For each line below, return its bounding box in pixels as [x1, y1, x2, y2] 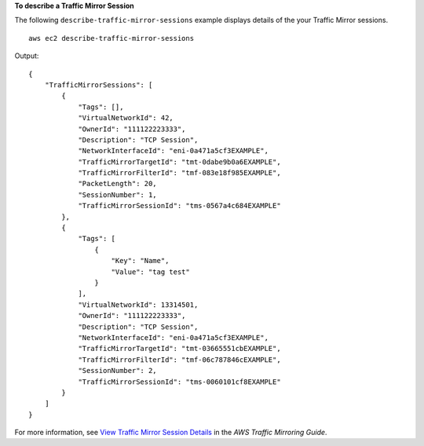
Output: [14, 51, 39, 60]
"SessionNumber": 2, [78, 366, 157, 375]
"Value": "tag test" [111, 267, 190, 276]
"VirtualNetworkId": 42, [78, 114, 174, 122]
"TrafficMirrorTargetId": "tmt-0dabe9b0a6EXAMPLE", [78, 157, 282, 166]
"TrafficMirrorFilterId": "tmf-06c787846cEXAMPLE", [78, 355, 282, 364]
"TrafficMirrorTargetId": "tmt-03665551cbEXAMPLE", [78, 344, 282, 353]
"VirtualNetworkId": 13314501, [78, 300, 199, 309]
